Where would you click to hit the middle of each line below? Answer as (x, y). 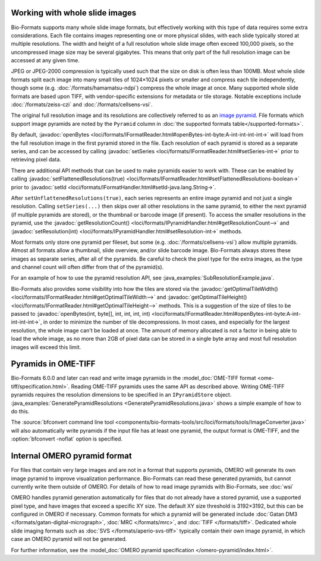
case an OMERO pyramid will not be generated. (69, 539)
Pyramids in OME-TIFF (53, 364)
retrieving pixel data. (36, 160)
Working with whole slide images (74, 13)
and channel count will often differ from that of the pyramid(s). (87, 267)
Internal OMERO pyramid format (71, 456)
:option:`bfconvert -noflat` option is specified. (67, 439)
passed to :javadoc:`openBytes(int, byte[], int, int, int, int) (81, 314)
